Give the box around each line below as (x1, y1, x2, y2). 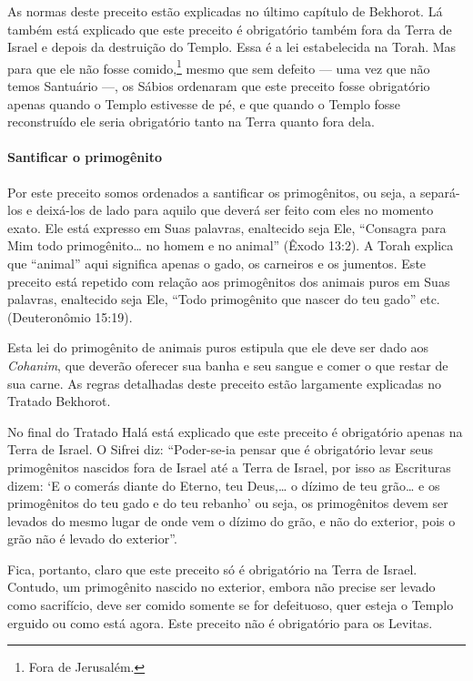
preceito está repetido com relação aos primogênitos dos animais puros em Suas (7, 271, 450, 290)
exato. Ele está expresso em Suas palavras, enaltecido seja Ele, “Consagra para (7, 218, 447, 237)
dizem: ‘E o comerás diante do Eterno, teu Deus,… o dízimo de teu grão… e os (7, 475, 440, 494)
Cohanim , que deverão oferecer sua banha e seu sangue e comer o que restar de (7, 355, 448, 374)
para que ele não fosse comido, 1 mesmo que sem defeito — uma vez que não (7, 56, 430, 77)
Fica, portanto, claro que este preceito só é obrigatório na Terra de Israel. (7, 559, 418, 578)
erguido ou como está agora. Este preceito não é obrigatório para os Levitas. (7, 613, 433, 632)
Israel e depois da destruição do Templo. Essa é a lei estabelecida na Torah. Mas (7, 37, 457, 56)
